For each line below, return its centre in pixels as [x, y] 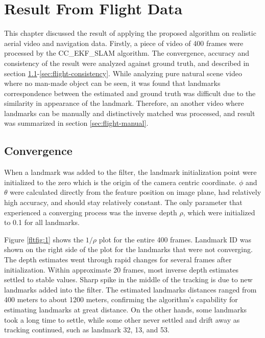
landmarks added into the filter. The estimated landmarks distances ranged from [130, 289]
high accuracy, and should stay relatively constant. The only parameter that [123, 202]
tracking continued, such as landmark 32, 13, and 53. [87, 330]
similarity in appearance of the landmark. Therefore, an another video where [124, 103]
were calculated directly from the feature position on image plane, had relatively [136, 192]
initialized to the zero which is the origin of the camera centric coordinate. [121, 182]
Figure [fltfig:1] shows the [44, 239]
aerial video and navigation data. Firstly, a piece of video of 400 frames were [124, 43]
